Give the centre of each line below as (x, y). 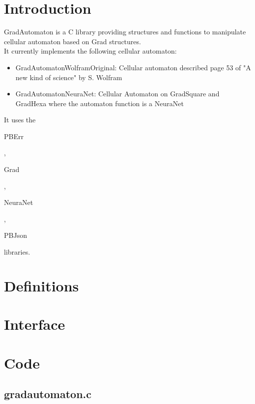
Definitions (42, 285)
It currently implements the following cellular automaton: (90, 51)
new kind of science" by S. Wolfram (69, 77)
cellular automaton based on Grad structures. (72, 41)
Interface (35, 324)
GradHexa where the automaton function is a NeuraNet (99, 103)
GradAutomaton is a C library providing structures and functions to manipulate (125, 32)
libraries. (17, 252)
